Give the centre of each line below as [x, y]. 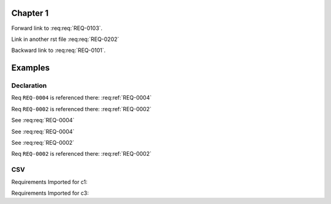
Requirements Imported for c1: [50, 182]
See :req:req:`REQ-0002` [43, 143]
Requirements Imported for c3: [50, 193]
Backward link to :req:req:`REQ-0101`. [59, 50]
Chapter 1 [30, 13]
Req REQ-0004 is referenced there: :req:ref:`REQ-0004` [82, 98]
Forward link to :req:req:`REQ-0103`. [57, 28]
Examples [31, 68]
